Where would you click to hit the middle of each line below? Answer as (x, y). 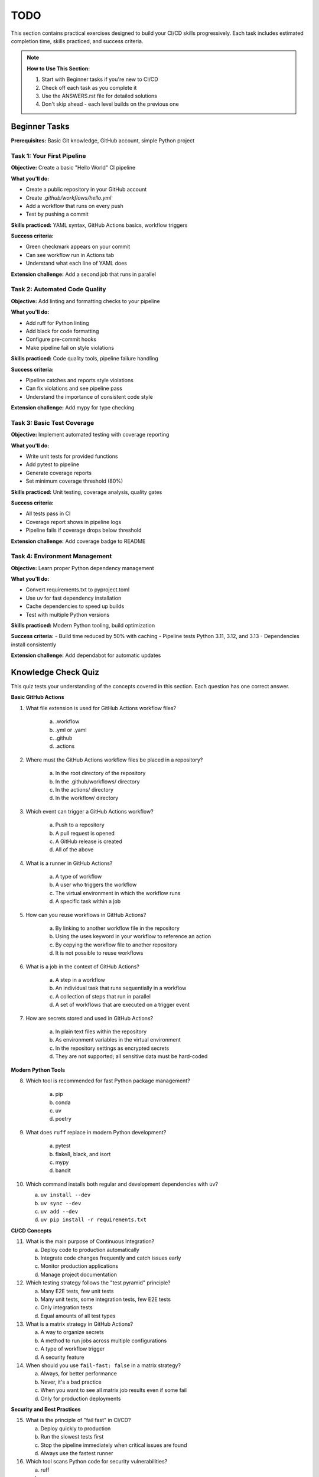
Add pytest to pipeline (53, 464)
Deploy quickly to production (76, 1428)
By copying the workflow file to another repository (116, 945)
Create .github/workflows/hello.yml (69, 197)
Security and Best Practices (46, 1409)
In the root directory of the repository (100, 773)
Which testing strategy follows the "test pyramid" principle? (98, 1283)
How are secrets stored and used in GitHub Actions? (89, 1018)
